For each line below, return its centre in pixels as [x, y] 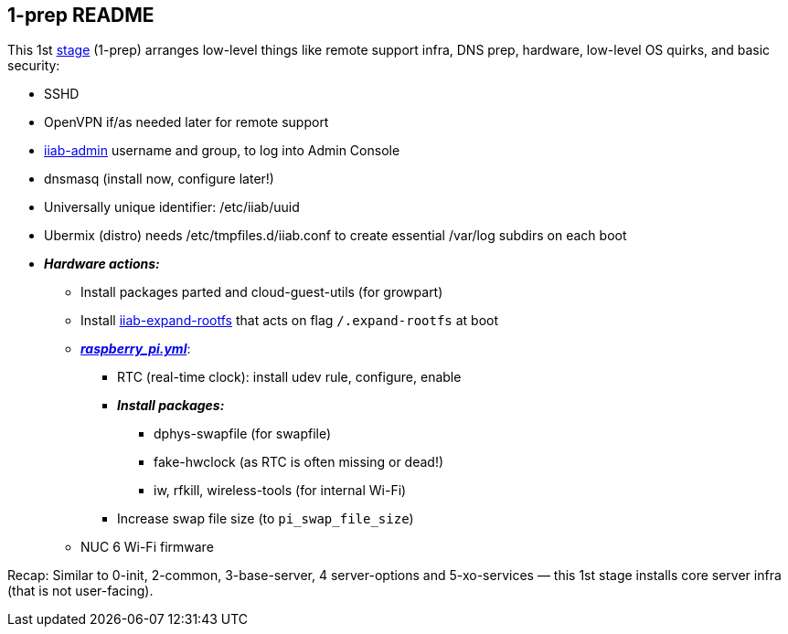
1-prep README [81, 15]
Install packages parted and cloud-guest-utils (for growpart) [262, 292]
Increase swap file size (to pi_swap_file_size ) [266, 519]
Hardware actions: [102, 264]
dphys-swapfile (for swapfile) [243, 434]
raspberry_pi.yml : [136, 349]
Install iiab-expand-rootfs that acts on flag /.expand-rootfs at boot [290, 321]
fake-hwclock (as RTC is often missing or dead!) [299, 462]
